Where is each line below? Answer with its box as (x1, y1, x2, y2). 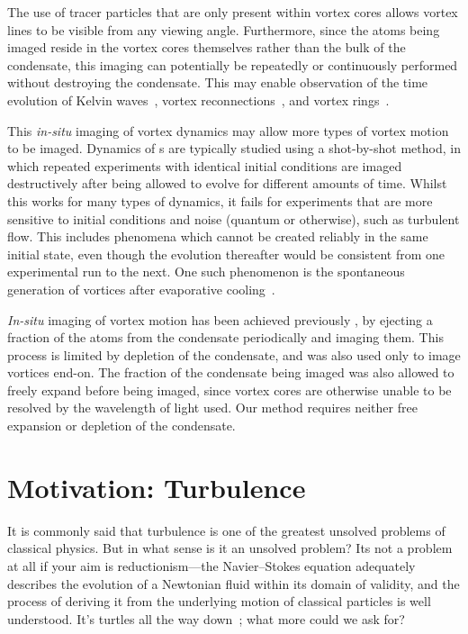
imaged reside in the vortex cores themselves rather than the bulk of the (7, 38, 406, 57)
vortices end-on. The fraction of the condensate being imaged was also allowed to (7, 363, 454, 382)
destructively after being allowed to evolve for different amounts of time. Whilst (7, 174, 447, 193)
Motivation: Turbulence (7, 468, 306, 505)
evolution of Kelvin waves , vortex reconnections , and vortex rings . (7, 90, 390, 109)
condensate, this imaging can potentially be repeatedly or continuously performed (7, 55, 458, 74)
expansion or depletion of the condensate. (7, 416, 236, 435)
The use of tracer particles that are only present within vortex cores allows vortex (7, 3, 458, 21)
